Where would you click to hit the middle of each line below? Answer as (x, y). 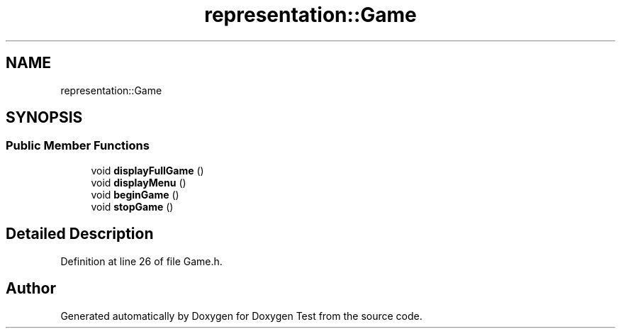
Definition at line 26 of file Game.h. (141, 261)
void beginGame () (135, 194)
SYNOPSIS (44, 118)
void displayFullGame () (147, 170)
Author (31, 289)
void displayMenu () (139, 182)
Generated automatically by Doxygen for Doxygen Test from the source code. (241, 316)
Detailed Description (80, 234)
